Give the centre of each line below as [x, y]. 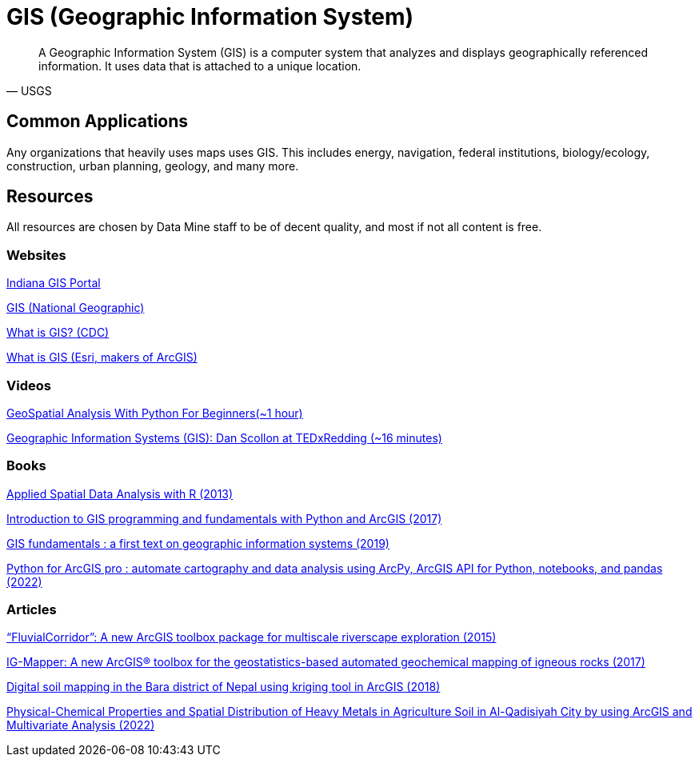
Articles [32, 610]
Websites [36, 255]
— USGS [29, 90]
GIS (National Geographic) [76, 308]
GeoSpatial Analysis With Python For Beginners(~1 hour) [155, 413]
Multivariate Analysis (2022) [81, 725]
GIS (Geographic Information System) [210, 17]
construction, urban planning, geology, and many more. [153, 166]
